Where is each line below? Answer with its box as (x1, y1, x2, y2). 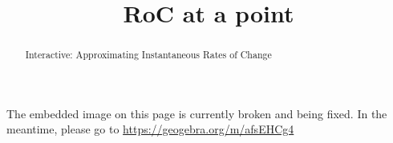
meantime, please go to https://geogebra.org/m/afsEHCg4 (6, 121, 294, 137)
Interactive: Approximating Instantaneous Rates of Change (25, 48, 272, 62)
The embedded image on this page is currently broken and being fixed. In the (6, 105, 387, 121)
